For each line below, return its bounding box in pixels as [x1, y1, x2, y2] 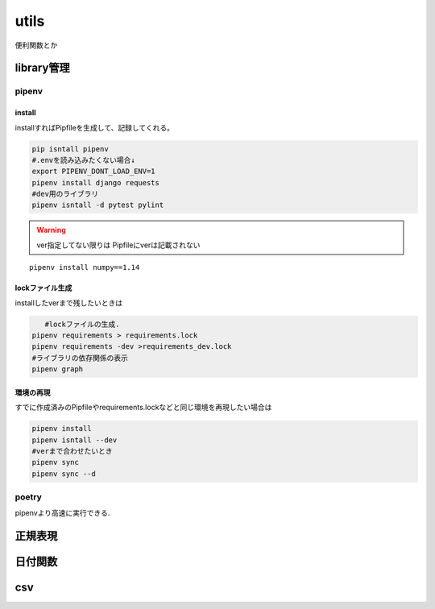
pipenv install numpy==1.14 [29, 263, 140, 272]
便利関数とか [14, 40, 58, 50]
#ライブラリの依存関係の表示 [31, 353, 129, 362]
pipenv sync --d [31, 469, 97, 478]
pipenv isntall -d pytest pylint [31, 201, 164, 209]
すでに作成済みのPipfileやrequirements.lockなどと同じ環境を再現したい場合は [14, 403, 272, 412]
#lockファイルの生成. [44, 319, 120, 329]
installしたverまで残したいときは [14, 298, 123, 308]
